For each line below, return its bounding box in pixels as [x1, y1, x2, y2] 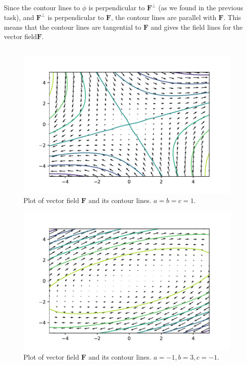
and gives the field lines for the [151, 21, 243, 32]
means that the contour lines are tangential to [4, 21, 141, 32]
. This [223, 12, 241, 22]
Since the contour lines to [4, 2, 80, 13]
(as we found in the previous [158, 2, 243, 13]
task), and [4, 12, 34, 22]
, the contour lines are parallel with [111, 12, 216, 22]
